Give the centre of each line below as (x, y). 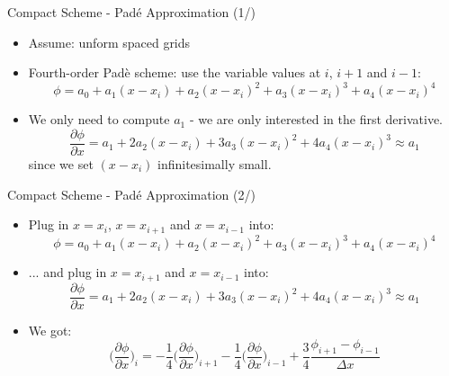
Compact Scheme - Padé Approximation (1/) (131, 12)
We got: (50, 330)
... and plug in (67, 272)
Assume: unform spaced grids (109, 42)
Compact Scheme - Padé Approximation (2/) (131, 194)
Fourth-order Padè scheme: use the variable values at (175, 72)
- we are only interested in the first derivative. (316, 119)
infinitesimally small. (214, 163)
